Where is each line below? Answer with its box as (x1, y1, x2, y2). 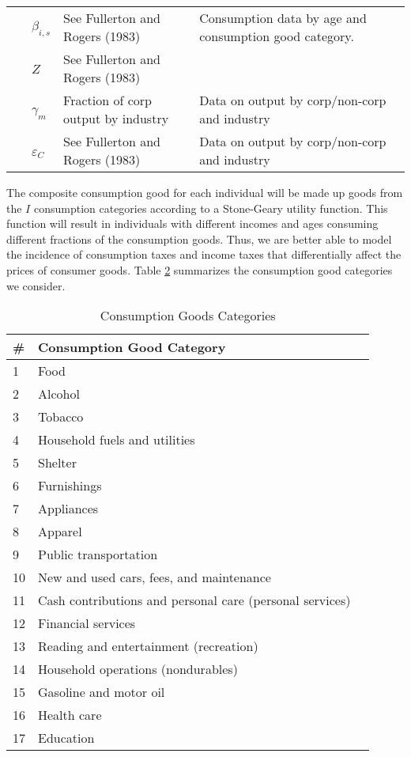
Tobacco (38, 407, 84, 426)
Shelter (38, 453, 77, 472)
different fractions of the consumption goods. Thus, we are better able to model (6, 230, 392, 247)
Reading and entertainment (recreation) (38, 637, 258, 656)
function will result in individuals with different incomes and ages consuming (6, 215, 379, 232)
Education (38, 729, 95, 748)
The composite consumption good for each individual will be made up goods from (6, 184, 403, 200)
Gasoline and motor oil (38, 683, 165, 702)
